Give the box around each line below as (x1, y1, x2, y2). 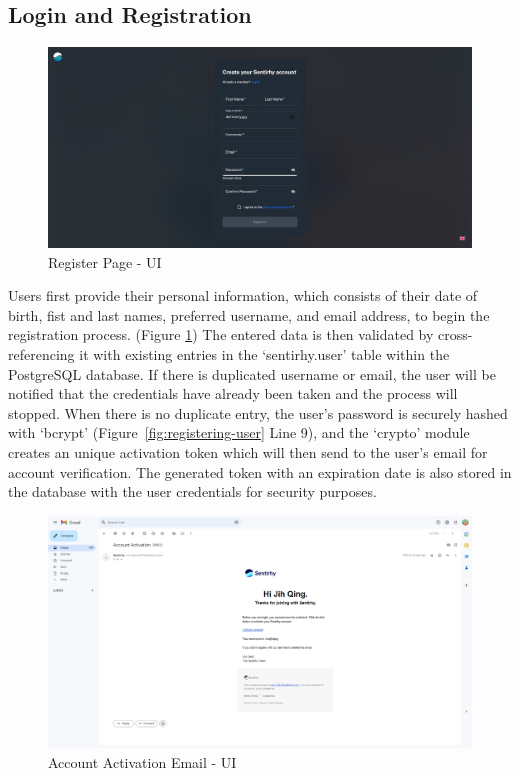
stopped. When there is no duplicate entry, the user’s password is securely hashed (8, 402, 508, 423)
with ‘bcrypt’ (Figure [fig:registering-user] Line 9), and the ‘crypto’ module (8, 422, 470, 443)
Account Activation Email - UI (48, 751, 237, 772)
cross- (438, 324, 473, 345)
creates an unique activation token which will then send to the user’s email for (8, 441, 488, 462)
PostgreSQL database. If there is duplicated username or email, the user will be (8, 363, 496, 384)
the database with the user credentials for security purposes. (8, 481, 377, 502)
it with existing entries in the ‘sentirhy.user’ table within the (79, 343, 450, 364)
